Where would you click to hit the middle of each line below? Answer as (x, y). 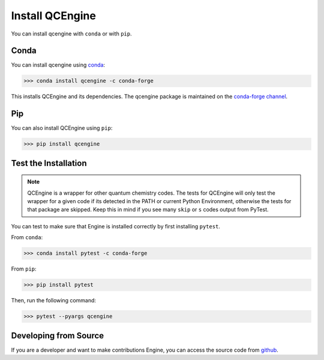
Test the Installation (49, 163)
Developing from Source (58, 336)
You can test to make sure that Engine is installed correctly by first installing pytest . (115, 226)
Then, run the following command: (53, 301)
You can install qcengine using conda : (58, 65)
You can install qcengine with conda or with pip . (71, 34)
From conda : (27, 237)
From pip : (24, 269)
